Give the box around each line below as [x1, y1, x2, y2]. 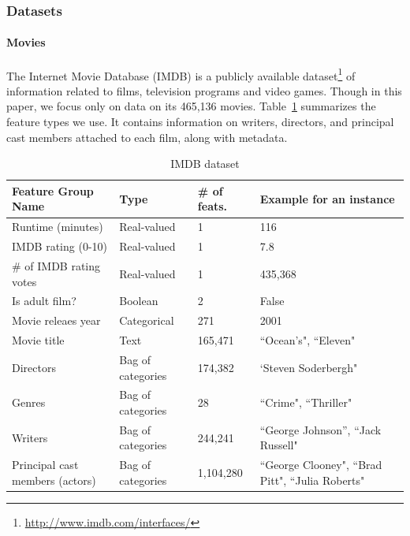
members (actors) [12, 471, 96, 488]
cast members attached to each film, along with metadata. [6, 128, 288, 145]
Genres [12, 394, 46, 411]
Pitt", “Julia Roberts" [259, 471, 365, 488]
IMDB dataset [170, 155, 240, 172]
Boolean [119, 292, 158, 309]
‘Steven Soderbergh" [259, 359, 358, 375]
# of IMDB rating [12, 257, 101, 274]
